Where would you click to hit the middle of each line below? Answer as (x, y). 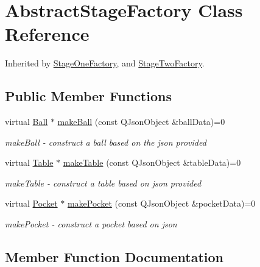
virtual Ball (26, 122)
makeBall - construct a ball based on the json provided (106, 142)
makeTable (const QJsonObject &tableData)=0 (152, 162)
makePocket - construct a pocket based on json (91, 224)
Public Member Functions (88, 96)
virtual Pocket (31, 203)
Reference (47, 34)
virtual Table (29, 162)
